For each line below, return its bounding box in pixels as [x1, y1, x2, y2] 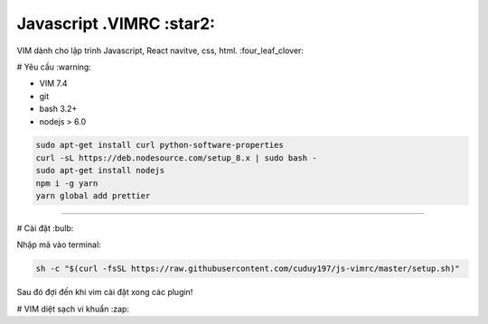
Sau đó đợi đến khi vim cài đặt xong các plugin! [16, 287, 193, 298]
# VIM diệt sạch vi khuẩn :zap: [16, 303, 130, 314]
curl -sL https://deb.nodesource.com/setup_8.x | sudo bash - [35, 153, 317, 162]
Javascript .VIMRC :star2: [16, 14, 216, 33]
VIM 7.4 [39, 78, 68, 89]
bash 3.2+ [39, 104, 78, 115]
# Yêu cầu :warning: [16, 61, 92, 72]
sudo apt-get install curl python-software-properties [35, 140, 284, 151]
